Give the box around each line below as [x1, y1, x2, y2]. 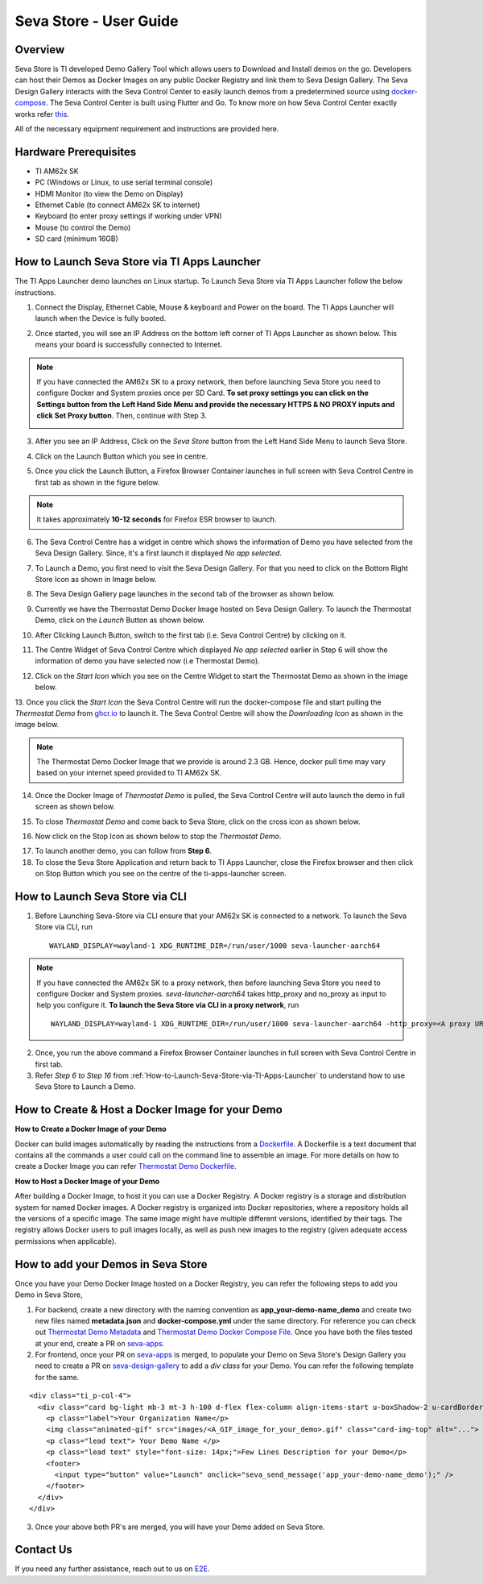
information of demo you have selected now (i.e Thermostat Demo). [35, 656, 261, 666]
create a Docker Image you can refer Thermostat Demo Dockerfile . [14, 1162, 237, 1171]
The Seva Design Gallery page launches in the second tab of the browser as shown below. [35, 589, 336, 599]
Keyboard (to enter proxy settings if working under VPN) [35, 211, 222, 221]
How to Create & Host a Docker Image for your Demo [14, 1103, 283, 1116]
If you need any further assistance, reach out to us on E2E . [14, 1564, 210, 1574]
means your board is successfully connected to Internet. [35, 339, 223, 350]
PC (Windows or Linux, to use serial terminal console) [35, 177, 213, 187]
